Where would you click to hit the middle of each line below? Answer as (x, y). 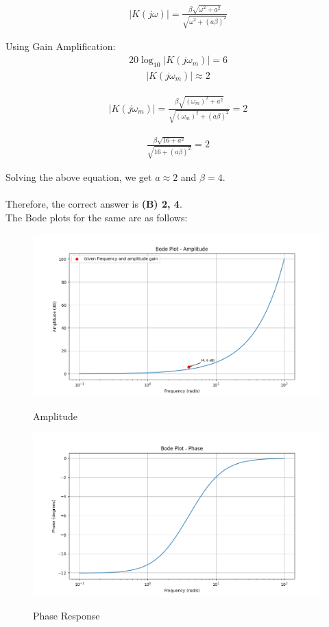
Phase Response (66, 616)
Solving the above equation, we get (79, 176)
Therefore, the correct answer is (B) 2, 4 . (94, 203)
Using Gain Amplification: (61, 46)
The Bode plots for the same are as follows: (97, 217)
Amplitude (55, 416)
